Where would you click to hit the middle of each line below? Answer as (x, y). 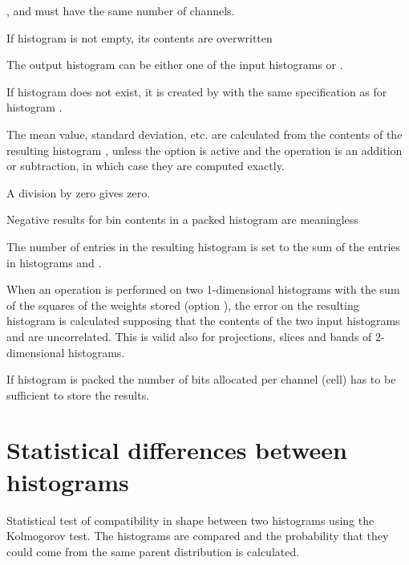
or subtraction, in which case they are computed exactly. (146, 166)
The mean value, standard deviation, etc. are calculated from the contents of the (204, 134)
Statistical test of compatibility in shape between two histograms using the (190, 520)
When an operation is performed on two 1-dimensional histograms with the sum (203, 289)
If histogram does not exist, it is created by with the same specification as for (197, 91)
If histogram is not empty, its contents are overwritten (140, 37)
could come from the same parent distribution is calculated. (153, 551)
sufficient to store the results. (78, 394)
